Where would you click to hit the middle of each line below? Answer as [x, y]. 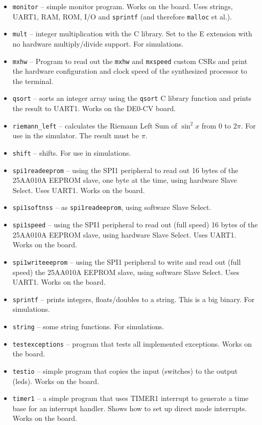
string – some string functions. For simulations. [88, 326]
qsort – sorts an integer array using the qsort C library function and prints [132, 98]
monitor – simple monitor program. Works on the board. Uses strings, [123, 6]
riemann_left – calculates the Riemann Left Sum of [95, 125]
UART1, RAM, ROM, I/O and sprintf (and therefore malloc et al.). [122, 16]
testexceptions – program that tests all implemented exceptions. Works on [132, 343]
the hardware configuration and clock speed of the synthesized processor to [130, 71]
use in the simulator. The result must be [76, 135]
